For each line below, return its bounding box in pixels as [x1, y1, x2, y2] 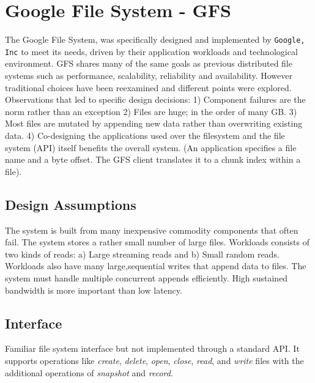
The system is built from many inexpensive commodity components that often [5, 223, 298, 236]
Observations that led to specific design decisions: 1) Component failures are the [5, 93, 306, 106]
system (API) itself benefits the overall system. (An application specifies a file [5, 141, 297, 154]
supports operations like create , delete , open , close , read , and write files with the [5, 354, 304, 366]
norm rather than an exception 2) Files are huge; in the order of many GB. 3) [5, 105, 297, 117]
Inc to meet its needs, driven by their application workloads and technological [5, 45, 298, 58]
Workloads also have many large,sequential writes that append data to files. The [5, 259, 306, 272]
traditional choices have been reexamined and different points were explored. [5, 81, 292, 94]
